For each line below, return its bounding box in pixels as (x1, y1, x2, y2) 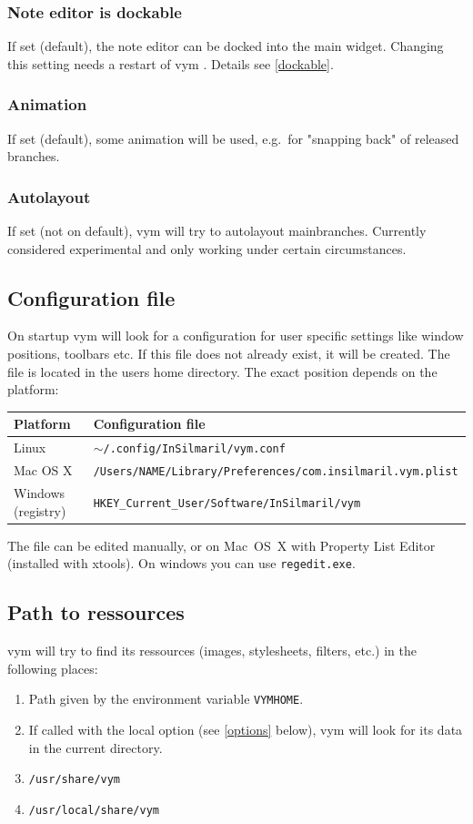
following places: (7, 658, 98, 677)
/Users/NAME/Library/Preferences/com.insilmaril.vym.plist (93, 465, 458, 479)
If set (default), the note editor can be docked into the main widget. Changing (7, 36, 444, 56)
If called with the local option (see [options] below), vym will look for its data (28, 719, 463, 738)
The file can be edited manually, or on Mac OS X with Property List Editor (7, 535, 436, 554)
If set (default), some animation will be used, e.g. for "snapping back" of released (7, 128, 459, 148)
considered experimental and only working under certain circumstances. (7, 239, 407, 258)
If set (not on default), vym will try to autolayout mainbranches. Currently (7, 221, 427, 240)
